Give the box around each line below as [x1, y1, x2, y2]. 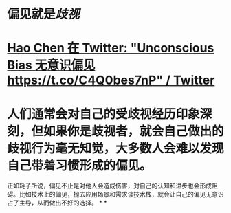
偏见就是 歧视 [7, 6, 80, 22]
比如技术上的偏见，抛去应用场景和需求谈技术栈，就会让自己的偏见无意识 [19, 190, 224, 199]
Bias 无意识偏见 [7, 58, 96, 73]
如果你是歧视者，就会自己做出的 [43, 123, 225, 139]
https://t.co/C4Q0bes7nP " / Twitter [7, 73, 215, 88]
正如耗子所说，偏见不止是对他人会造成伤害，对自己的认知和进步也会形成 [7, 181, 212, 190]
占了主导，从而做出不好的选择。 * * [7, 199, 107, 207]
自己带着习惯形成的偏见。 [7, 157, 153, 173]
